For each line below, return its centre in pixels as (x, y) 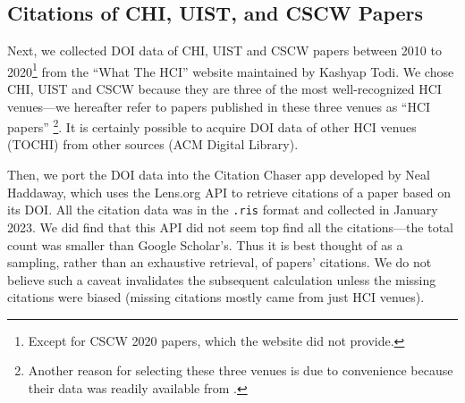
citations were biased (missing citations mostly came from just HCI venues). (216, 297)
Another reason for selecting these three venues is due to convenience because (241, 370)
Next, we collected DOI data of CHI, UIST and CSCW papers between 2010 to (224, 50)
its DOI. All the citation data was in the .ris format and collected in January (223, 210)
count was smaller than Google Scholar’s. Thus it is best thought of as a (205, 244)
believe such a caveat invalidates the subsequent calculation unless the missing (222, 279)
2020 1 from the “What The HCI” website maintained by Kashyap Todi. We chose (231, 70)
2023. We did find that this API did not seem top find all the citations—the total (231, 227)
